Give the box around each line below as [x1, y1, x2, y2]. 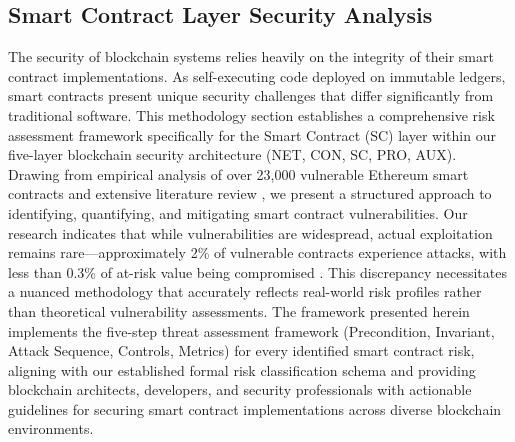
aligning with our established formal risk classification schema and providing [8, 359, 476, 380]
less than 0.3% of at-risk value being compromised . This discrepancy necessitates [8, 261, 507, 282]
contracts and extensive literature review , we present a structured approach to [8, 183, 492, 204]
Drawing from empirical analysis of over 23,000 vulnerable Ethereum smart [8, 163, 469, 184]
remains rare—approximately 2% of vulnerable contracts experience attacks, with [8, 242, 507, 263]
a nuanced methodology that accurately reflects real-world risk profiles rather [8, 281, 482, 302]
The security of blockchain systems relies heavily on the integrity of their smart [8, 46, 494, 67]
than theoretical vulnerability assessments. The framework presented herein [8, 300, 470, 321]
